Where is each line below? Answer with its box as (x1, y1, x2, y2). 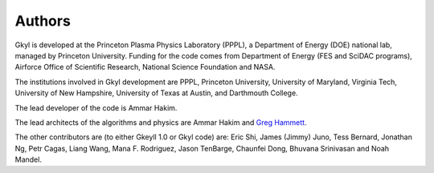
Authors (14, 12, 72, 30)
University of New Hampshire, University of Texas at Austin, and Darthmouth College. (14, 88, 298, 98)
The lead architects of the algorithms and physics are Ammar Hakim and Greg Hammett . (14, 117, 307, 127)
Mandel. (14, 155, 42, 164)
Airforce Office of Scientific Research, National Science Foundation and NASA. (14, 62, 276, 72)
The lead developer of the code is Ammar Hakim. (14, 103, 178, 112)
